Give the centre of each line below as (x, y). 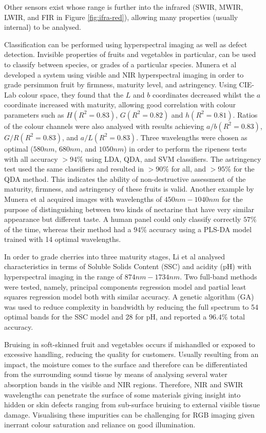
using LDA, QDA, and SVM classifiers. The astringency (173, 158)
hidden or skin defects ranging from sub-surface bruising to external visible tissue (132, 404)
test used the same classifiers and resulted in (74, 169)
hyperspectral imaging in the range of (63, 277)
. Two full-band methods (218, 277)
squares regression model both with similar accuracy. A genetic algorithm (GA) (129, 297)
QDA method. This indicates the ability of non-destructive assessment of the (125, 178)
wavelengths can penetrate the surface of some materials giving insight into (122, 394)
